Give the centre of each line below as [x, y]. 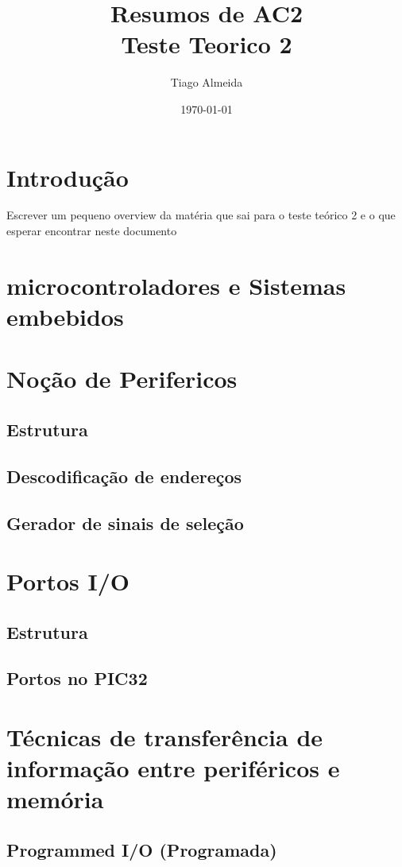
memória [55, 799]
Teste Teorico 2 [207, 44]
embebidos [65, 316]
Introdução [68, 177]
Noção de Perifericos [122, 379]
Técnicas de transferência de [165, 737]
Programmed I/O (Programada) [142, 849]
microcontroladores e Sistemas [176, 285]
